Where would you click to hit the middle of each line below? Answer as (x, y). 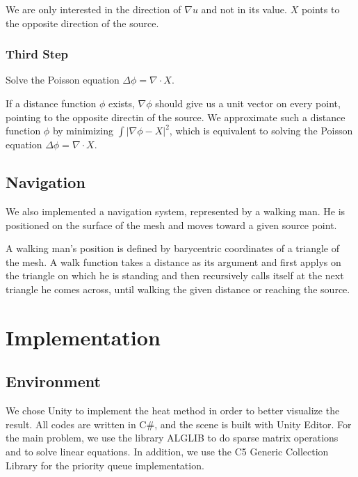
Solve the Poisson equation (63, 80)
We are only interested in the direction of (93, 9)
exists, (122, 103)
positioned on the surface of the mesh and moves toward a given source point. (171, 225)
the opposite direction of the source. (82, 23)
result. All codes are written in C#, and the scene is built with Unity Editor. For (179, 424)
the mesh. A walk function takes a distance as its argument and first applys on (173, 261)
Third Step (37, 54)
